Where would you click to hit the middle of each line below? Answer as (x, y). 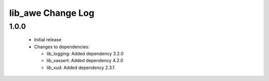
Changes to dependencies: (62, 47)
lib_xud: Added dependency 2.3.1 (80, 68)
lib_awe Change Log (52, 13)
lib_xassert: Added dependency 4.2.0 (85, 61)
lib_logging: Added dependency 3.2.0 (85, 53)
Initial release (48, 40)
